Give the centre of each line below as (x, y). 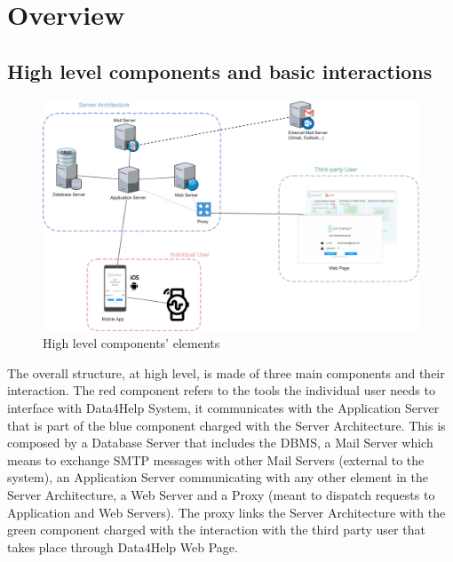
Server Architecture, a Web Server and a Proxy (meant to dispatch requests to (221, 494)
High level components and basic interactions (220, 71)
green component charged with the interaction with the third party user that (216, 530)
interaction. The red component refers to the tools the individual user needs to (221, 390)
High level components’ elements (131, 343)
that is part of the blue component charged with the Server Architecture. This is (226, 425)
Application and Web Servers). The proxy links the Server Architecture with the (226, 512)
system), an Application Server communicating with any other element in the (218, 477)
